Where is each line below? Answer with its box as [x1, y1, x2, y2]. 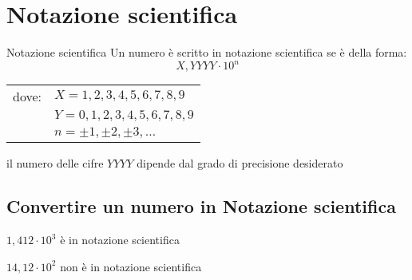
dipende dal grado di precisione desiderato [137, 155, 343, 172]
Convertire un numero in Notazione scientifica [6, 194, 396, 219]
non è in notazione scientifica [60, 258, 202, 274]
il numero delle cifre [6, 155, 104, 172]
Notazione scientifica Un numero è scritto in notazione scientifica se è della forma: [6, 44, 407, 61]
